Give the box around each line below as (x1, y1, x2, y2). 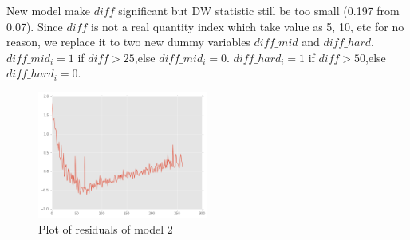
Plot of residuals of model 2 (38, 220, 173, 237)
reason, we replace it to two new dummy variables (6, 33, 250, 50)
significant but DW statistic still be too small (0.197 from (118, 2, 400, 18)
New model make (6, 2, 90, 18)
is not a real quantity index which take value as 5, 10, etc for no (90, 18, 404, 34)
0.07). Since (6, 18, 63, 34)
